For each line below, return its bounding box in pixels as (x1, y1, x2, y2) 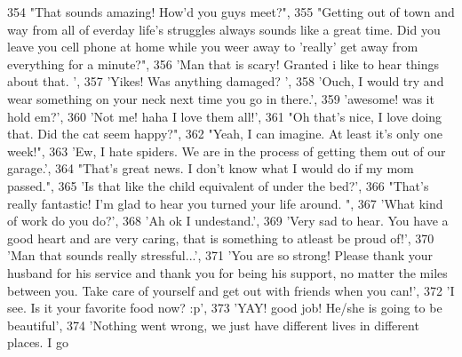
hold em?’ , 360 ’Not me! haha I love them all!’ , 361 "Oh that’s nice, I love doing (7, 107, 442, 125)
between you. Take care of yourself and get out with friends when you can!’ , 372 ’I (7, 281, 455, 299)
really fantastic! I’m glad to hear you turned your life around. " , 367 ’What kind (7, 194, 443, 212)
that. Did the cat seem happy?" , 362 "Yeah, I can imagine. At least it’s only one (7, 124, 442, 143)
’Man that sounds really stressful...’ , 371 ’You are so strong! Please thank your (7, 246, 433, 265)
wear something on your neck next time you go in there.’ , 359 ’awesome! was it (7, 89, 434, 107)
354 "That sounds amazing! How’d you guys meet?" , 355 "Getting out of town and (7, 3, 455, 20)
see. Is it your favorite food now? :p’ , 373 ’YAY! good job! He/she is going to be (7, 298, 442, 317)
